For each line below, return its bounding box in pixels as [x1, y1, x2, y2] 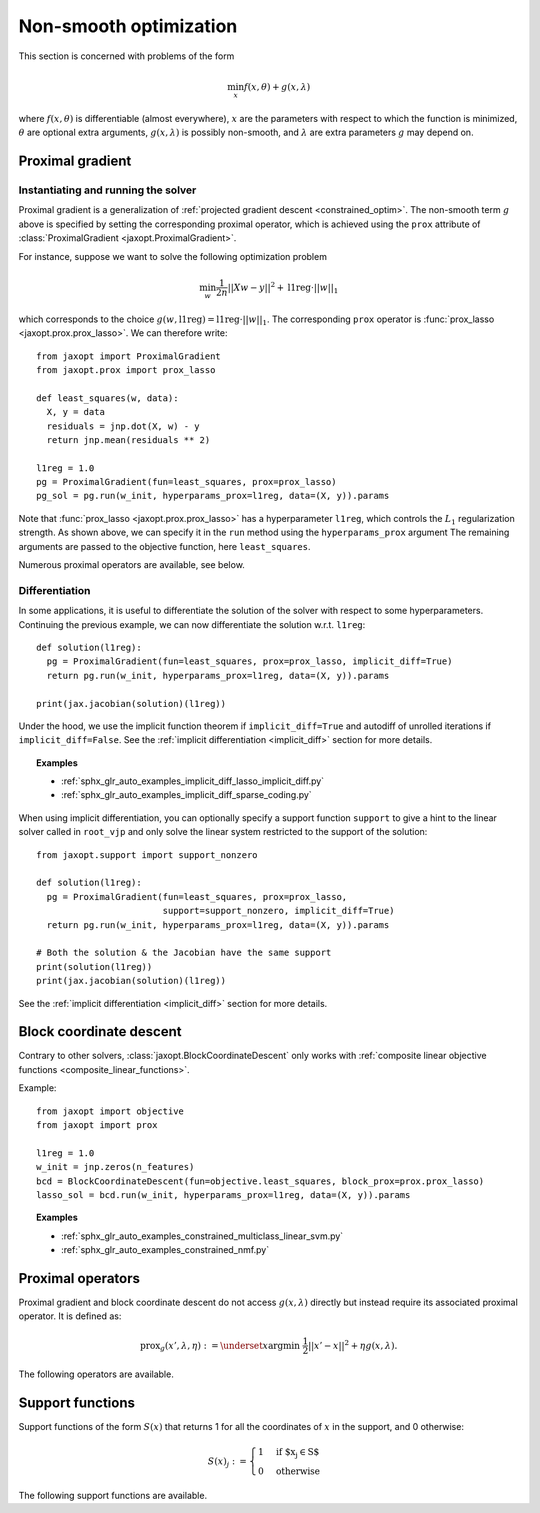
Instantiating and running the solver [18, 183, 197, 197]
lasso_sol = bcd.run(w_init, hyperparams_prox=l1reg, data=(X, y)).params [36, 1189, 411, 1200]
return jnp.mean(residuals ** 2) [46, 434, 211, 445]
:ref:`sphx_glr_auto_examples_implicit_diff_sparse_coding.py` [61, 789, 312, 801]
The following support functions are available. [18, 1490, 208, 1502]
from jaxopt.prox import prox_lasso [36, 364, 216, 375]
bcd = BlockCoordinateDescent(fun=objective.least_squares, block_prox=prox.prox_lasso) [36, 1175, 485, 1187]
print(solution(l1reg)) [36, 961, 153, 972]
